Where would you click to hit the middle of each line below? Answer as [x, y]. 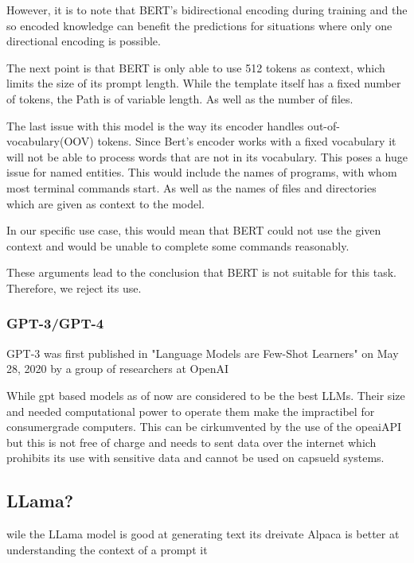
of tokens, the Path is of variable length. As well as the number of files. [180, 98]
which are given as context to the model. [105, 203]
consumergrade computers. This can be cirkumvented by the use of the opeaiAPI [204, 427]
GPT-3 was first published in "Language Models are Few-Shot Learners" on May [203, 353]
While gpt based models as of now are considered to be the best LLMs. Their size [206, 395]
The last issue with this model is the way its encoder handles [155, 125]
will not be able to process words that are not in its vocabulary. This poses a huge [207, 156]
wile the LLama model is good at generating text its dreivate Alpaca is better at [203, 534]
